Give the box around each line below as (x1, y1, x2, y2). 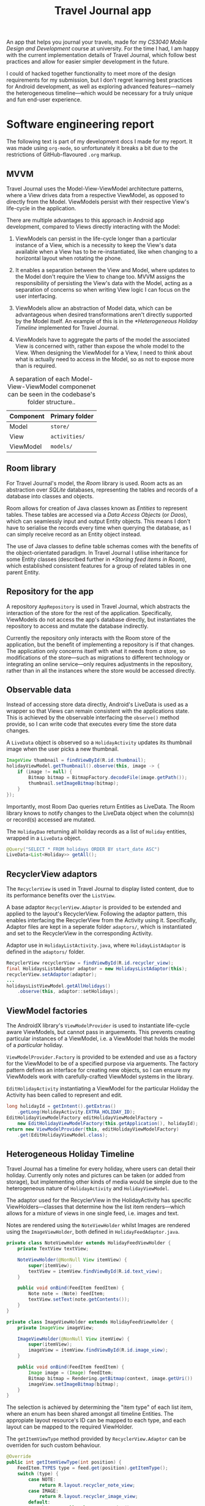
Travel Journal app (54, 4, 152, 18)
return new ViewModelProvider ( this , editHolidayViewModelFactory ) (6, 1126, 179, 1132)
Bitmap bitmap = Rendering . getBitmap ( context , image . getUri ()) (28, 1375, 193, 1381)
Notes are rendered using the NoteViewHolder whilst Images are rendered (6, 1222, 191, 1229)
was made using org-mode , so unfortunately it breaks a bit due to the (6, 144, 179, 152)
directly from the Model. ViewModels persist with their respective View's (6, 198, 190, 205)
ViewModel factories (6, 1005, 88, 1016)
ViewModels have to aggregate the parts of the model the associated (15, 335, 190, 343)
